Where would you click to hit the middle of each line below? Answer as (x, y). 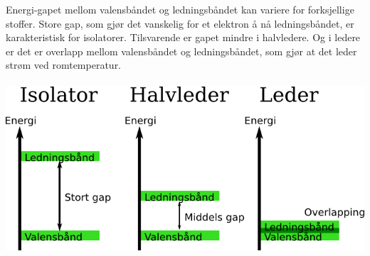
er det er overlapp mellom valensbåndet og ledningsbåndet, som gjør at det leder (181, 51)
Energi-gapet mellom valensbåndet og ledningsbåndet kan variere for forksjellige (180, 9)
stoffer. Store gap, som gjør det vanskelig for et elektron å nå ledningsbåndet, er (180, 23)
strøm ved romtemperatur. (64, 65)
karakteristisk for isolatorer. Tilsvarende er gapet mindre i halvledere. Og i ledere (183, 37)
